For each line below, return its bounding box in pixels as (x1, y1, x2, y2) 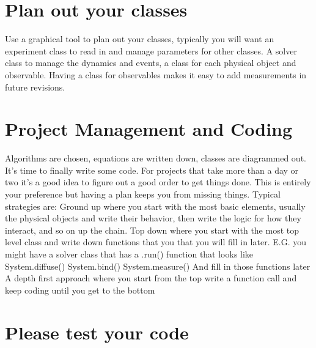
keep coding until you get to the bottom (5, 283, 155, 296)
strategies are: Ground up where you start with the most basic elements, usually (5, 199, 306, 212)
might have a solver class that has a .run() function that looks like (5, 247, 254, 260)
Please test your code (5, 319, 189, 344)
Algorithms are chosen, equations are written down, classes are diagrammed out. (5, 152, 306, 165)
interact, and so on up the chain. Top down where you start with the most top (5, 223, 299, 236)
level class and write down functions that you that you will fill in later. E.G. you (5, 235, 306, 248)
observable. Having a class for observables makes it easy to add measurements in (5, 68, 307, 81)
